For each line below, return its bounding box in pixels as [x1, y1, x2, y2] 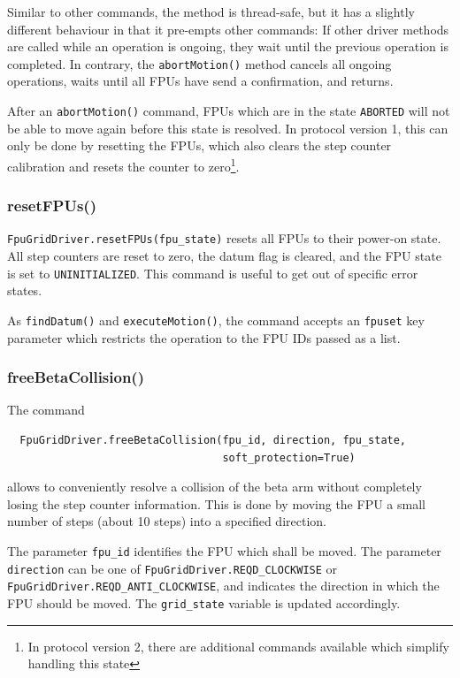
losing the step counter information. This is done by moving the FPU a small [7, 494, 425, 513]
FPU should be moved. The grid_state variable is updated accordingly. [7, 593, 401, 612]
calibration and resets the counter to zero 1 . [7, 154, 240, 175]
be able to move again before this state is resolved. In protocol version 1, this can [7, 118, 448, 137]
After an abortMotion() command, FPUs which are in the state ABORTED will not [7, 102, 450, 120]
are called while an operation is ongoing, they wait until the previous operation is [7, 37, 448, 56]
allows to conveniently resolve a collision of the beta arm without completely [7, 477, 422, 496]
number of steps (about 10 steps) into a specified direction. [7, 512, 326, 530]
